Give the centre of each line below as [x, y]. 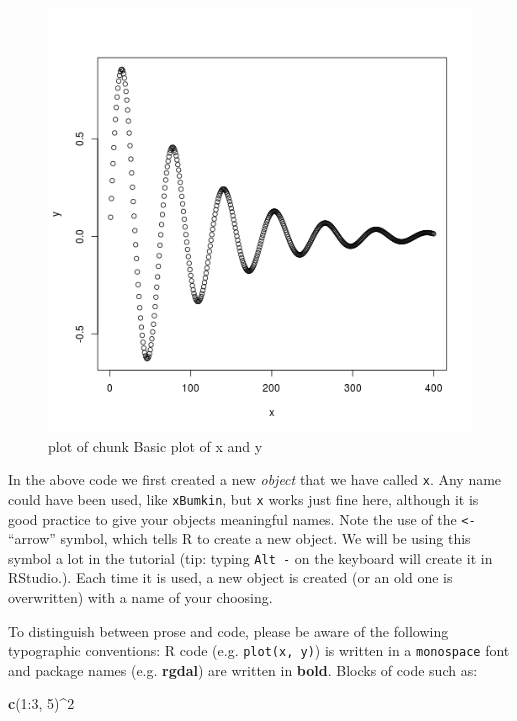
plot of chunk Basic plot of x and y [155, 445]
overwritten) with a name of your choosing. [140, 597]
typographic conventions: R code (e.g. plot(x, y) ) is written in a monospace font [259, 650]
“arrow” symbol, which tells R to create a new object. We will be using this [239, 538]
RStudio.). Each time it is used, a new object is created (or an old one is [230, 577]
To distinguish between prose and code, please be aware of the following [228, 630]
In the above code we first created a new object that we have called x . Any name [255, 479]
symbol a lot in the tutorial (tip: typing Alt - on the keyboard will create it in [250, 557]
